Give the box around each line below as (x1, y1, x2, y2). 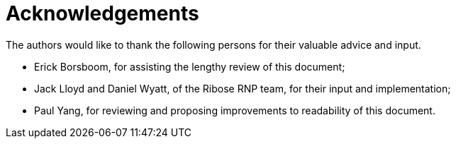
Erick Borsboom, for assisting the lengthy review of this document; (34, 60, 345, 73)
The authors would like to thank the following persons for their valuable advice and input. (6, 38, 421, 51)
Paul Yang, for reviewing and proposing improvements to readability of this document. (34, 104, 435, 116)
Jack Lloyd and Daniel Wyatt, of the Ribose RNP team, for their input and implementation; (34, 82, 451, 95)
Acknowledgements (6, 1, 199, 25)
